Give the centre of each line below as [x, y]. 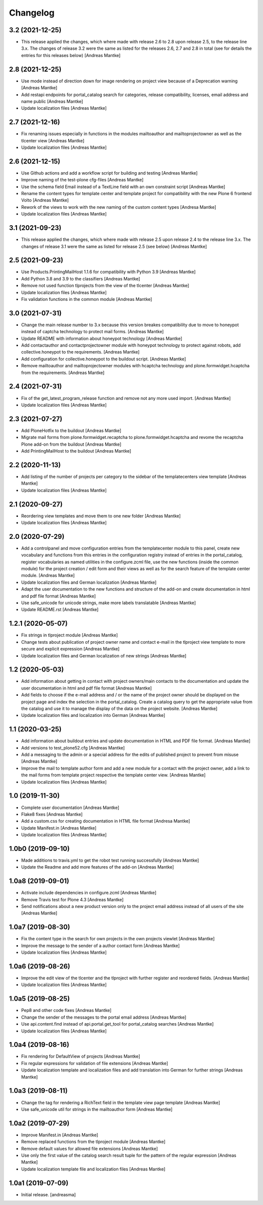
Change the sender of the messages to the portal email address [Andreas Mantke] [104, 1017]
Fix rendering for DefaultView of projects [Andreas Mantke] [81, 1056]
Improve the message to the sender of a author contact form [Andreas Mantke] [101, 946]
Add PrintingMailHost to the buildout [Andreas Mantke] [76, 451]
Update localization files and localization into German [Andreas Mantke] [93, 715]
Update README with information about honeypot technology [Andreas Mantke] [102, 338]
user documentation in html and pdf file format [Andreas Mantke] [86, 688]
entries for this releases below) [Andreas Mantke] [71, 55]
